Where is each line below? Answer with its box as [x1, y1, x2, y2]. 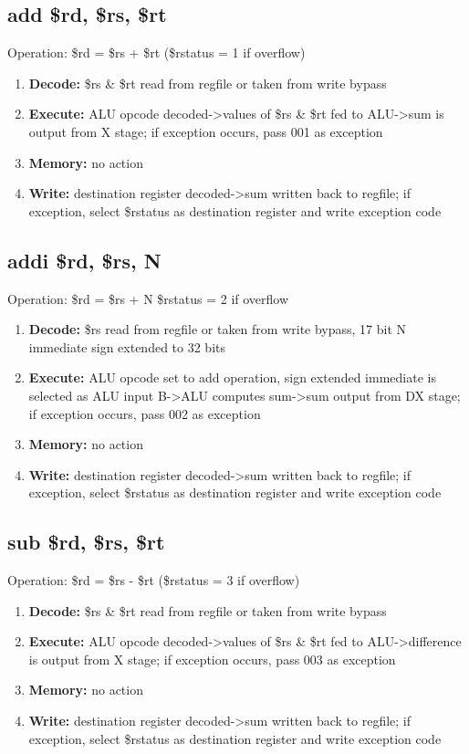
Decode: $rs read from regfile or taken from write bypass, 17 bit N [28, 319, 407, 339]
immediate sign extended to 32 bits [28, 337, 225, 356]
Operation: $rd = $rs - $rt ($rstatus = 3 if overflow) [7, 571, 300, 590]
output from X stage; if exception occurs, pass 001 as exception [28, 121, 383, 141]
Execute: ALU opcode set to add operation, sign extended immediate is [28, 368, 436, 387]
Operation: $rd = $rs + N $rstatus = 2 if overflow [7, 288, 289, 308]
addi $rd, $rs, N [7, 246, 162, 274]
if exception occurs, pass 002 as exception [28, 403, 261, 423]
